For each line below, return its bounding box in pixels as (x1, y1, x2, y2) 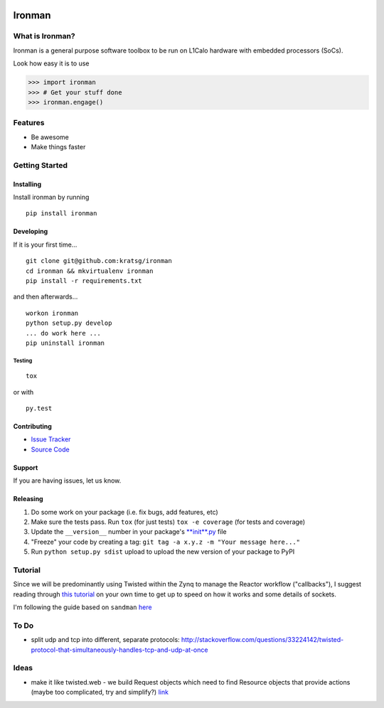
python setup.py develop (26, 319, 112, 327)
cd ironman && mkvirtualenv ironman (26, 267, 154, 275)
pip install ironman (26, 210, 97, 218)
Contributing (13, 422, 53, 431)
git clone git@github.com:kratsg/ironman (26, 257, 172, 265)
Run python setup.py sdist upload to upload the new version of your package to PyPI (31, 547, 295, 556)
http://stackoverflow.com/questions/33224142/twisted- (181, 635, 344, 644)
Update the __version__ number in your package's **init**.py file (31, 527, 227, 536)
